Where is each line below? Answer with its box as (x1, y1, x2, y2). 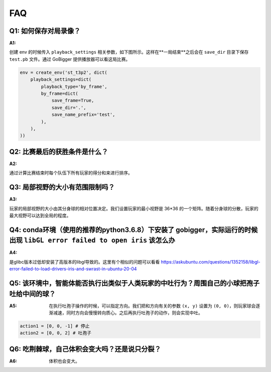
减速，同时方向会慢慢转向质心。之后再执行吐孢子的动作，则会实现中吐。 (53, 310, 203, 316)
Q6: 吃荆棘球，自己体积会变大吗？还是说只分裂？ (9, 344, 161, 353)
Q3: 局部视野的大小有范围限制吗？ (9, 183, 115, 192)
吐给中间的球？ (9, 289, 56, 298)
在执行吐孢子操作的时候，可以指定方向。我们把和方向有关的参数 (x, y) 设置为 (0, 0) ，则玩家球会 (49, 303, 256, 309)
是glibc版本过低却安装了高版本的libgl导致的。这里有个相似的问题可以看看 (9, 259, 160, 265)
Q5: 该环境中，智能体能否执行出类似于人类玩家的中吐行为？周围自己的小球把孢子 (9, 279, 260, 288)
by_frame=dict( (41, 91, 79, 96)
